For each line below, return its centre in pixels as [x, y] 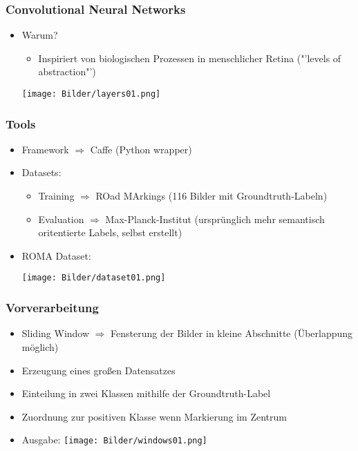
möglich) [40, 346]
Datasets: [41, 172]
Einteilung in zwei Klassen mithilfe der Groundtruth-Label [146, 393]
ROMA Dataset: [56, 255]
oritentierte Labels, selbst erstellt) [110, 232]
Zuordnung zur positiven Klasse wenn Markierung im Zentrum [154, 416]
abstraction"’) [67, 71]
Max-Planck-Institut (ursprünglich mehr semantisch [215, 219]
